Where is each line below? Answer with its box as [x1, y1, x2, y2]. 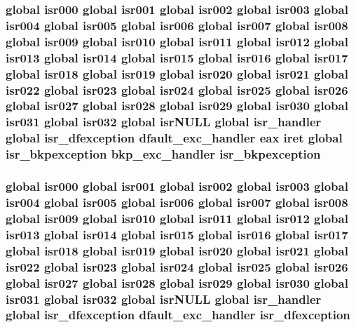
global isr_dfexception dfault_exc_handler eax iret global [6, 129, 343, 147]
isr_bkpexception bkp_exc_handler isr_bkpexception [6, 145, 321, 163]
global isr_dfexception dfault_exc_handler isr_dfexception [6, 306, 350, 323]
